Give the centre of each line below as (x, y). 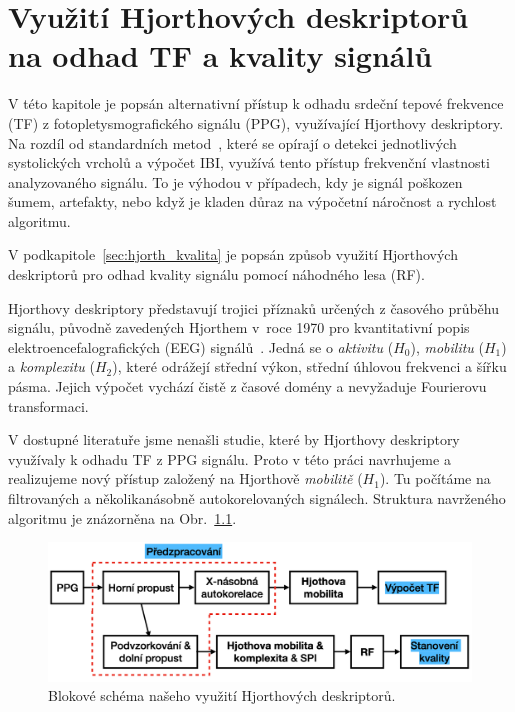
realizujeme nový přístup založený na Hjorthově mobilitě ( (185, 478)
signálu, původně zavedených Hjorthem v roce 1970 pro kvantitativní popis (239, 327)
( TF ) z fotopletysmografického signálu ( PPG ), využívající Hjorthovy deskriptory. (256, 122)
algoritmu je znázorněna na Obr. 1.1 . (122, 517)
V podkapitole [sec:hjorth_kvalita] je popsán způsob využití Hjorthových (233, 254)
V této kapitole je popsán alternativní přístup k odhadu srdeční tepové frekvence (256, 103)
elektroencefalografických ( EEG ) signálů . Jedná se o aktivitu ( (201, 346)
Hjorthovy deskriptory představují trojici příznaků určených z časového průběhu (254, 307)
